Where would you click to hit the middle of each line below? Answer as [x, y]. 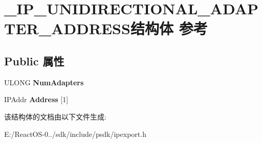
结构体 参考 [169, 28]
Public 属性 [34, 61]
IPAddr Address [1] [36, 99]
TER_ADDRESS [67, 28]
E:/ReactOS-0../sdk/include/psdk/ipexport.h [75, 134]
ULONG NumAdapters [44, 82]
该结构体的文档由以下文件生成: [55, 116]
